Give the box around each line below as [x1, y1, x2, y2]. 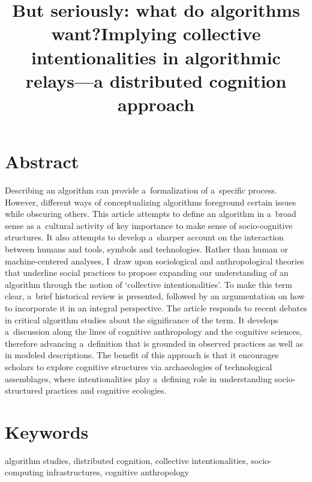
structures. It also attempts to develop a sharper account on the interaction [5, 231, 284, 243]
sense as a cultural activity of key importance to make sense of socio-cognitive [5, 219, 293, 231]
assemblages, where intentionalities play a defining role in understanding [5, 372, 272, 385]
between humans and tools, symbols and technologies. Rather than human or [5, 243, 288, 255]
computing [5, 466, 44, 478]
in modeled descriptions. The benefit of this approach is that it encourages [5, 349, 279, 361]
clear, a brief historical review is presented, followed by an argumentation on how [5, 290, 305, 302]
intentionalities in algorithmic [31, 44, 281, 69]
